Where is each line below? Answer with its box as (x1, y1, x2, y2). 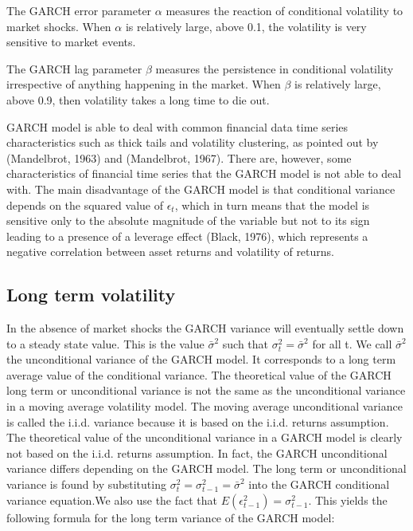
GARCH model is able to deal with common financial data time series (6, 118, 349, 135)
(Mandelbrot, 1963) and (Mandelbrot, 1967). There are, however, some (6, 149, 352, 166)
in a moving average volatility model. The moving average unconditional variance (6, 398, 403, 415)
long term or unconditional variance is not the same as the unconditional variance (6, 382, 406, 399)
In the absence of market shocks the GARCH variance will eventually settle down (6, 320, 404, 336)
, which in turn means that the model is (174, 196, 370, 213)
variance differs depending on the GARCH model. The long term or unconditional (6, 460, 407, 477)
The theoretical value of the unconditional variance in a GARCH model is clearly (6, 429, 403, 446)
